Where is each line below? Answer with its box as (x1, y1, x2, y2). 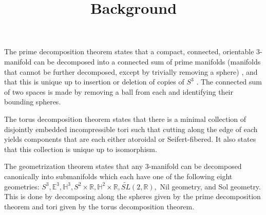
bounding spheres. (4, 96, 61, 107)
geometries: (4, 181, 40, 191)
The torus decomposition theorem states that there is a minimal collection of (4, 113, 246, 124)
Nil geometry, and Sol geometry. (160, 181, 261, 191)
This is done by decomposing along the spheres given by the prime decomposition (4, 191, 261, 202)
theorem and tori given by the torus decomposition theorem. (4, 201, 195, 211)
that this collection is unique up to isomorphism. (4, 143, 157, 154)
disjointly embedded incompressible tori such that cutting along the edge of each (4, 123, 258, 134)
